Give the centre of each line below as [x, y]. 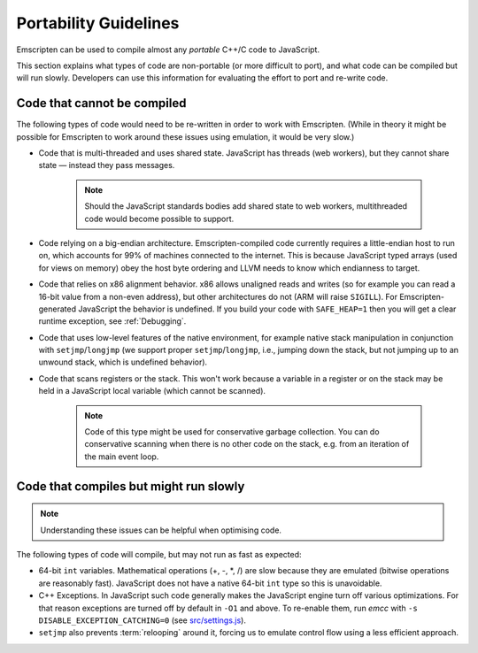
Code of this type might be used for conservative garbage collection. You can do [232, 432]
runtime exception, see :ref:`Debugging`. [112, 321]
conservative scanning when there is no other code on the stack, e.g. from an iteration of [247, 444]
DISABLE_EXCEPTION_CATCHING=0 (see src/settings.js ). [143, 620]
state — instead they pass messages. [107, 165]
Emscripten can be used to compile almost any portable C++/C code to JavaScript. [168, 50]
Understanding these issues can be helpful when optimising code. [161, 530]
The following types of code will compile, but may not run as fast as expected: [159, 555]
